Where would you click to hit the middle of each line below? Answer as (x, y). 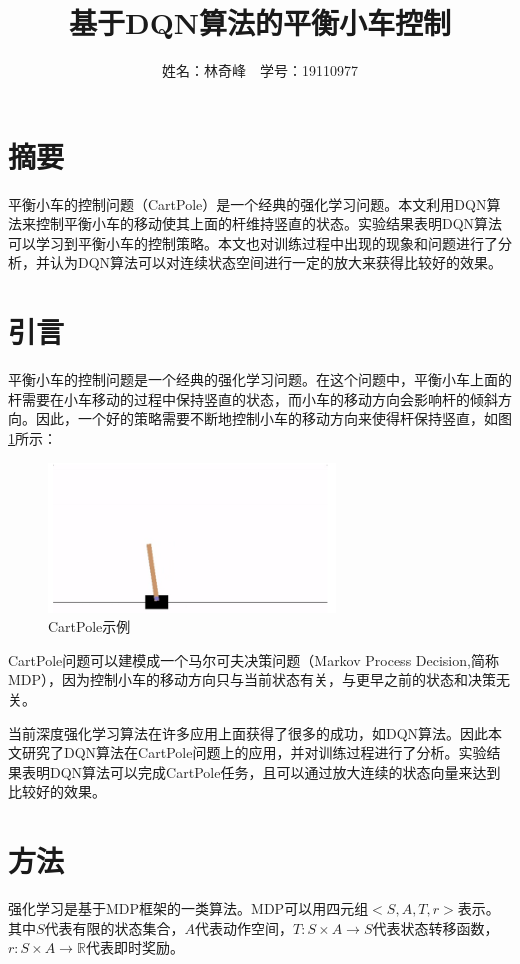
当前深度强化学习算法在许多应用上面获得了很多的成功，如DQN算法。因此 (248, 732)
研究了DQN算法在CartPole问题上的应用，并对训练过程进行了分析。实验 (254, 752)
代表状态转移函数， (435, 927)
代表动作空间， (244, 927)
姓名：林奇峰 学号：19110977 (260, 70)
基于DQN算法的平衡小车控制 (260, 22)
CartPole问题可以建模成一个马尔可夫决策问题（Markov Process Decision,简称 (253, 659)
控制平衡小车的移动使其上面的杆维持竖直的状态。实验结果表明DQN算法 (269, 223)
